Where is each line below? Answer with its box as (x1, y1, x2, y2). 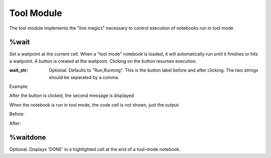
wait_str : (9, 67, 28, 73)
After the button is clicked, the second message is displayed (9, 92, 134, 98)
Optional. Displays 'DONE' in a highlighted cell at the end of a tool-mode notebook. (9, 146, 181, 152)
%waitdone (9, 133, 46, 142)
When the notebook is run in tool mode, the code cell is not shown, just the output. (9, 101, 180, 107)
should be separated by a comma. (49, 74, 119, 80)
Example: (9, 83, 29, 89)
